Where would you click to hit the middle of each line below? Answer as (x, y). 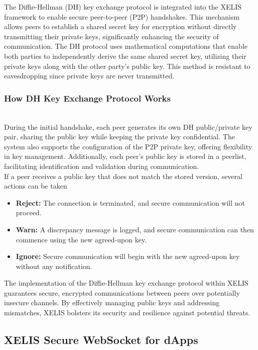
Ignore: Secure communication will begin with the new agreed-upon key (128, 256)
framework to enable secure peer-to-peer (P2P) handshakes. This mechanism (122, 16)
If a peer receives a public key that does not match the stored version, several (123, 176)
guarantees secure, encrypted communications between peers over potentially (122, 292)
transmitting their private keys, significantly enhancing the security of (111, 36)
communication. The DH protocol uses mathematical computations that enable (126, 46)
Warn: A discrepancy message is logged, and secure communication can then (135, 229)
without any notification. (54, 266)
